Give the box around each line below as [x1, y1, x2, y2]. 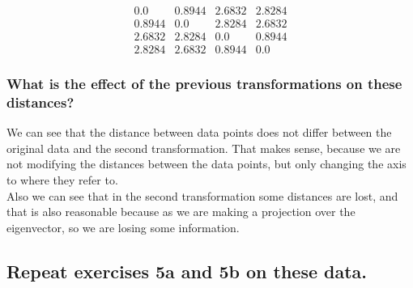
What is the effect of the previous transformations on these [6, 74, 402, 94]
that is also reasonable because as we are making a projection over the [6, 203, 356, 220]
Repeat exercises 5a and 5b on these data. [6, 258, 368, 283]
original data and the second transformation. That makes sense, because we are [6, 139, 401, 156]
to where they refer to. [6, 172, 118, 188]
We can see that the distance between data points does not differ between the [6, 124, 392, 141]
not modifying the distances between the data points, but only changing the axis [6, 155, 407, 172]
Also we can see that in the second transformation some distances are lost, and [6, 187, 398, 204]
